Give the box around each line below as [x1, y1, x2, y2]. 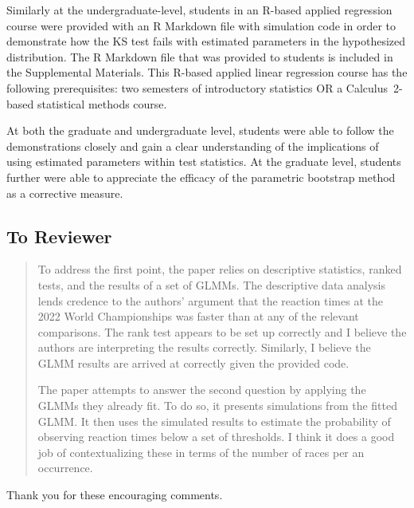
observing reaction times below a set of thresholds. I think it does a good [37, 428, 395, 445]
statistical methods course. [37, 95, 167, 112]
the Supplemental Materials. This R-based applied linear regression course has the [6, 64, 408, 81]
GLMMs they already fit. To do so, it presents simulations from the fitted [37, 397, 398, 414]
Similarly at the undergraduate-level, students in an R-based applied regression [6, 2, 393, 18]
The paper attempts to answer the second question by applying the [37, 381, 366, 398]
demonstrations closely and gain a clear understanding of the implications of [6, 137, 379, 154]
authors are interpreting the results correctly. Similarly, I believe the [37, 339, 371, 356]
